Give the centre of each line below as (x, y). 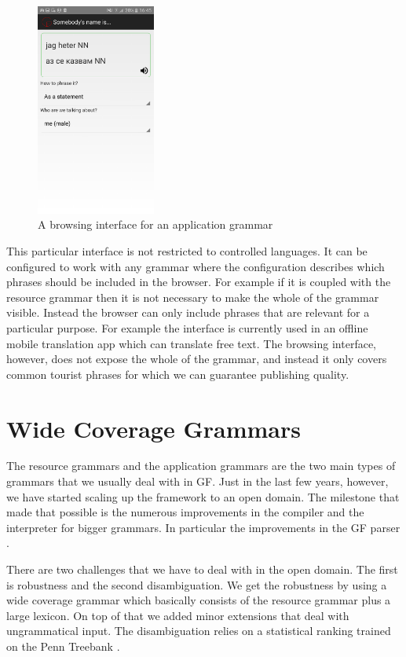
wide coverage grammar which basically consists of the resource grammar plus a (199, 600)
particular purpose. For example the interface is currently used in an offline (187, 327)
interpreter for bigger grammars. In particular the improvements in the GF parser (203, 527)
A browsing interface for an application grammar (155, 224)
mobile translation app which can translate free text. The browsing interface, (191, 343)
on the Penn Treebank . (63, 646)
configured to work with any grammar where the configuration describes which (196, 266)
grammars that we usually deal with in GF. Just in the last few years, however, (198, 481)
